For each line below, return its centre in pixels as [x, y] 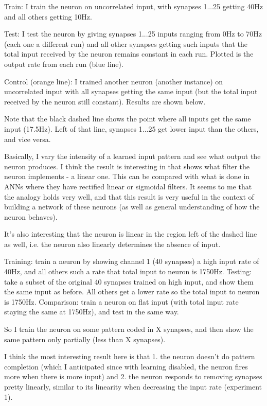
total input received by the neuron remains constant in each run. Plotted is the [129, 54]
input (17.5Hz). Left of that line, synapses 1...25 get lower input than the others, [131, 128]
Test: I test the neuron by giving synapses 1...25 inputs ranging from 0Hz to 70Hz [133, 34]
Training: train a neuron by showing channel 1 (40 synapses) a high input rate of [132, 261]
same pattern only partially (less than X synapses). [85, 339]
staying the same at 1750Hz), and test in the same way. [92, 312]
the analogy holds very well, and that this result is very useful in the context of [129, 196]
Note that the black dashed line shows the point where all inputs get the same [128, 119]
